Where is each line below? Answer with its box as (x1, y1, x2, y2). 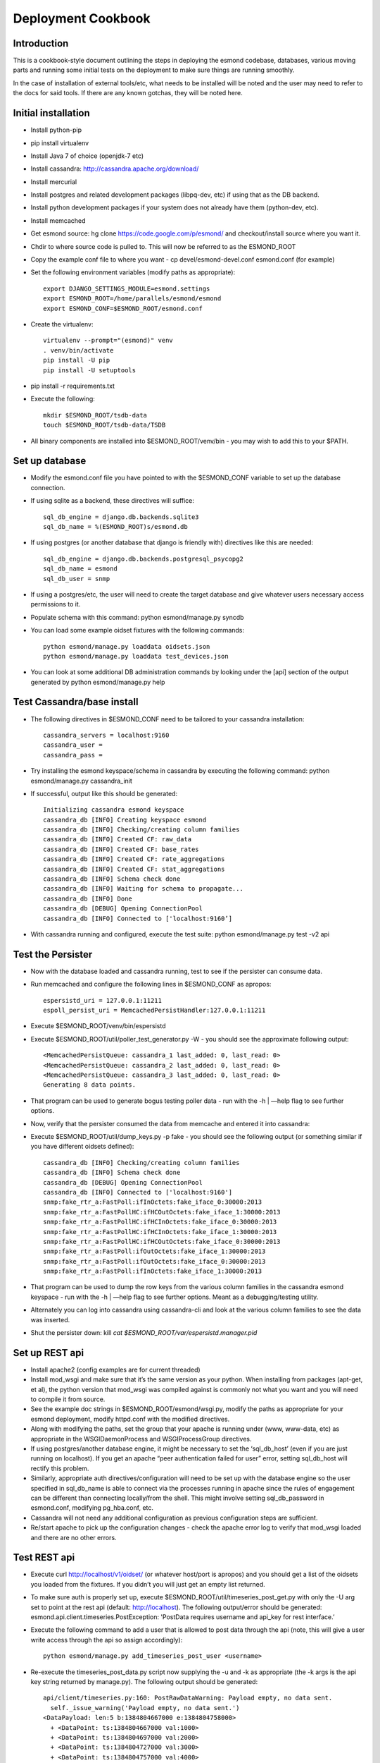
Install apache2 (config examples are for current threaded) (30, 1365, 201, 1374)
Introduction (13, 37, 69, 49)
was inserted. (30, 1315, 70, 1324)
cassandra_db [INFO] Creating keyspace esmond (43, 815, 207, 824)
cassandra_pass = (43, 751, 103, 759)
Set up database (13, 455, 87, 467)
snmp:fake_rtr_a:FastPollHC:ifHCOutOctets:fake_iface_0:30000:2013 (43, 1238, 281, 1245)
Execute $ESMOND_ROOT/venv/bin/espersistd (30, 1022, 166, 1030)
